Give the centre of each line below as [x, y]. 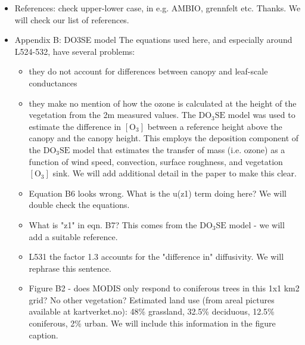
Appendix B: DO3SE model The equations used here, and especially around [153, 40]
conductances [53, 83]
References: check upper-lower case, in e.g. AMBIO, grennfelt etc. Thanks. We [158, 8]
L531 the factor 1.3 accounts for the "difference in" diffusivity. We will [156, 257]
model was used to [262, 115]
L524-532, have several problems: [75, 51]
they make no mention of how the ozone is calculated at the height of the [163, 103]
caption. [43, 335]
